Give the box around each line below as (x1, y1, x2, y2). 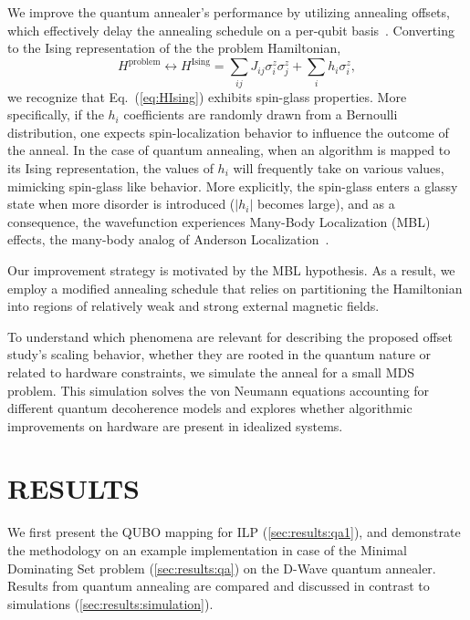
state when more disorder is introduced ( (7, 194, 235, 213)
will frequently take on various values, (233, 158, 444, 177)
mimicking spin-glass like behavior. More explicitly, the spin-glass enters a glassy (7, 176, 458, 195)
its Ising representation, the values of (7, 158, 214, 177)
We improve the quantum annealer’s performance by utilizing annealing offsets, (7, 3, 450, 21)
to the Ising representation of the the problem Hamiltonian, (7, 38, 341, 57)
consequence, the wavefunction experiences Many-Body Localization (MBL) (7, 212, 431, 231)
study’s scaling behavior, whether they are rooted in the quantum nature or (7, 345, 432, 364)
